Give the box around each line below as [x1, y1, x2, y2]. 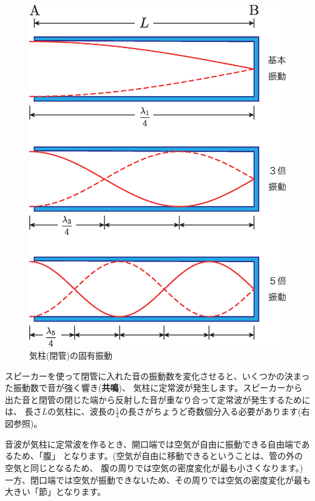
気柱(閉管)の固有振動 [29, 348, 112, 361]
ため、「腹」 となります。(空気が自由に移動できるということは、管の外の [13, 449, 303, 462]
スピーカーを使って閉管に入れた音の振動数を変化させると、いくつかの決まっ [5, 369, 310, 382]
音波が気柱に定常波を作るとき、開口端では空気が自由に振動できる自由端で [5, 437, 302, 450]
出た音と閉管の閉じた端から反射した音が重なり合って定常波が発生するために [5, 393, 311, 406]
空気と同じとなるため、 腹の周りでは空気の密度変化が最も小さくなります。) [5, 461, 303, 474]
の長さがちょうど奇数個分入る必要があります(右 [119, 405, 310, 418]
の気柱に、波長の [47, 405, 115, 418]
